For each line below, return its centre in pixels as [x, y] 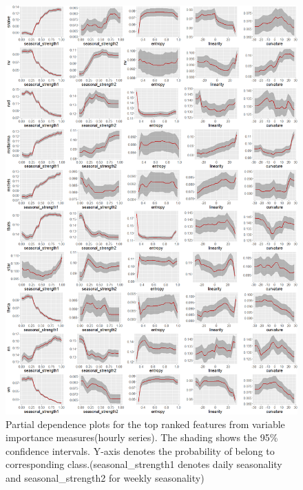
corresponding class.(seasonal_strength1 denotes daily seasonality [144, 464]
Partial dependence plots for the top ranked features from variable [145, 424]
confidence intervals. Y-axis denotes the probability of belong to [140, 450]
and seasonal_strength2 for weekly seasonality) [105, 477]
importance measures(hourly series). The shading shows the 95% [142, 437]
